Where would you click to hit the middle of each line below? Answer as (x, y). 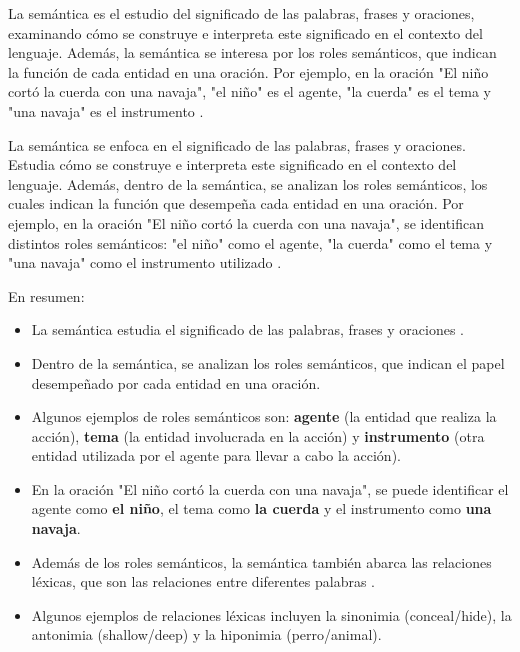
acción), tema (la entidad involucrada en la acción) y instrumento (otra (258, 435)
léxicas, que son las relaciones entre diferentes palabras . (203, 581)
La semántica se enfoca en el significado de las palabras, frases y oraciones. (237, 144)
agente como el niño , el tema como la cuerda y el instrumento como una (261, 508)
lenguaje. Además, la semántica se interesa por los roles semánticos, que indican (252, 52)
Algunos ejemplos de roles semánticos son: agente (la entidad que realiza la (264, 416)
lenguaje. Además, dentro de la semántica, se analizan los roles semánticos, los (248, 183)
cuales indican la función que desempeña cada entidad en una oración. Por (236, 203)
